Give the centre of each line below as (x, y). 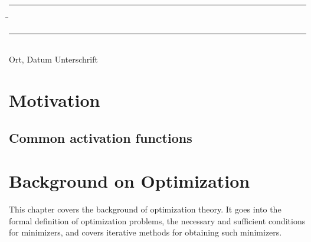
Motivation (55, 99)
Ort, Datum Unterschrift (53, 59)
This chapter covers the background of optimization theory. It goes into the (145, 209)
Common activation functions (101, 137)
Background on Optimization (130, 181)
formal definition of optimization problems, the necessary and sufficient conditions (157, 220)
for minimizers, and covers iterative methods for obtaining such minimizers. (145, 232)
